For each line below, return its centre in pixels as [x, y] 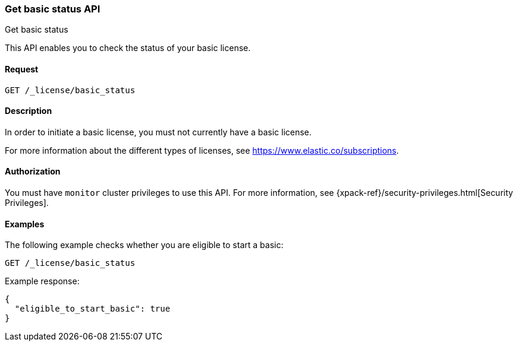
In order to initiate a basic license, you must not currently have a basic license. [158, 132]
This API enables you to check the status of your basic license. [128, 48]
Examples [25, 224]
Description [29, 111]
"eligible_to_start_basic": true [92, 309]
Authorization [33, 172]
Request [22, 69]
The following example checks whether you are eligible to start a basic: [144, 245]
